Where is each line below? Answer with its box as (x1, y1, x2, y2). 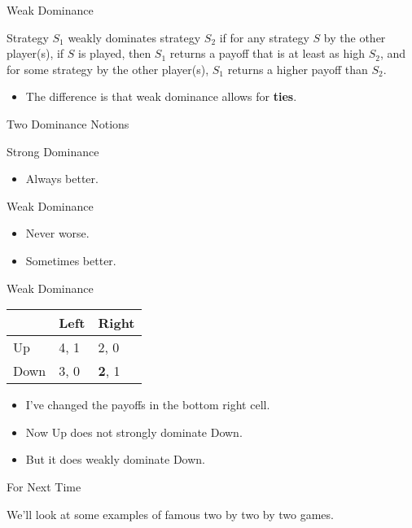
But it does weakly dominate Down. (25, 451, 205, 468)
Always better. (25, 170, 99, 187)
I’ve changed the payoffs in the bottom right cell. (25, 396, 270, 413)
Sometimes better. (25, 251, 116, 268)
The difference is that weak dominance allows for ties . (25, 88, 297, 105)
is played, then (78, 45, 151, 62)
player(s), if (7, 45, 64, 62)
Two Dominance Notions (7, 115, 129, 132)
